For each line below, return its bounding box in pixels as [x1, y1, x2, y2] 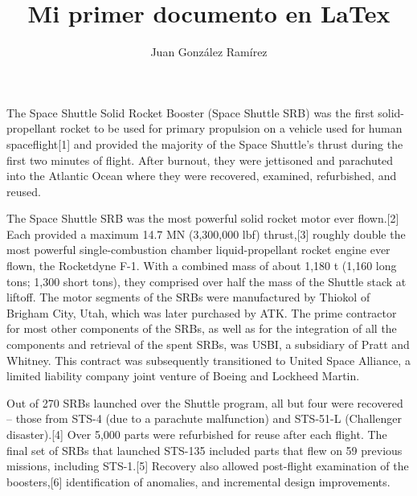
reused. [6, 182, 41, 199]
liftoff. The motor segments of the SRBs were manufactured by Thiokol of [6, 289, 370, 305]
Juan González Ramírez [150, 43, 268, 60]
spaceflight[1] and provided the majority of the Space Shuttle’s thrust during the [6, 135, 403, 152]
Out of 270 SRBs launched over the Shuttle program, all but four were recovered [6, 394, 403, 411]
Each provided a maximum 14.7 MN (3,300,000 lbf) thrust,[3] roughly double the [6, 225, 406, 242]
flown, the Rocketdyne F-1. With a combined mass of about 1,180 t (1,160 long [6, 257, 397, 274]
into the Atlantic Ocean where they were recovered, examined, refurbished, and [6, 167, 397, 184]
